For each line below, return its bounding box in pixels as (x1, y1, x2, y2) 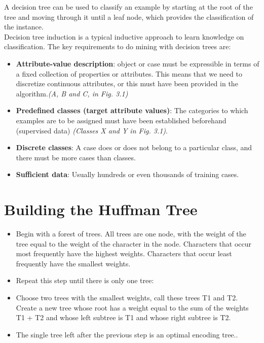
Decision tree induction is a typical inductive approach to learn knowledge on (4, 31, 244, 42)
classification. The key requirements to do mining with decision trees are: (4, 41, 231, 52)
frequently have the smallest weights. (16, 258, 131, 268)
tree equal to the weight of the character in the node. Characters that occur (16, 238, 252, 249)
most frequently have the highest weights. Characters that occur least (16, 248, 232, 259)
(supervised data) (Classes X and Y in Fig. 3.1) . (16, 125, 168, 135)
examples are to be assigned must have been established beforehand (16, 115, 227, 125)
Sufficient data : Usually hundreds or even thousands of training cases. (16, 169, 239, 180)
